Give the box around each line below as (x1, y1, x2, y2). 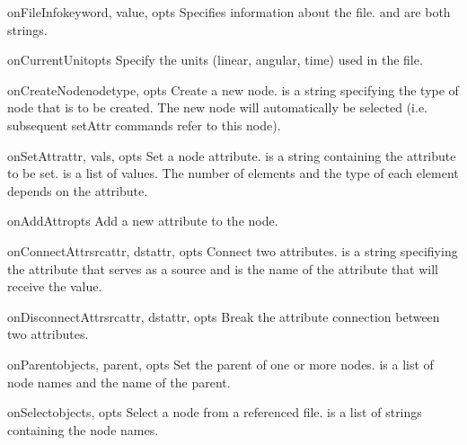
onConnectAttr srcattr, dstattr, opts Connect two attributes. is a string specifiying (7, 241, 458, 260)
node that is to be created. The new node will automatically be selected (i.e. (7, 98, 427, 117)
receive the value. (7, 277, 102, 296)
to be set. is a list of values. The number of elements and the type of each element (7, 164, 459, 182)
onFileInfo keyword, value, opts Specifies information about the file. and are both (7, 3, 451, 21)
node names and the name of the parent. (7, 372, 231, 391)
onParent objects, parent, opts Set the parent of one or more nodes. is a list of (7, 354, 434, 373)
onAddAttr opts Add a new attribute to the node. (7, 211, 278, 230)
